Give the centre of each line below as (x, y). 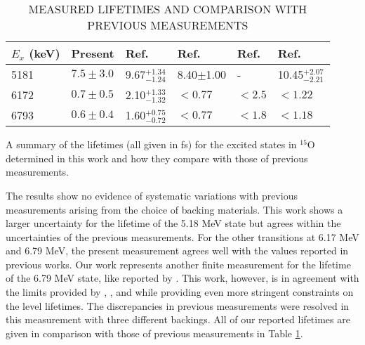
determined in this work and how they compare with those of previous (157, 158)
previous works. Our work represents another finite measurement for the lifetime (178, 264)
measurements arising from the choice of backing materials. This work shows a (174, 209)
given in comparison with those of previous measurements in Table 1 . (154, 333)
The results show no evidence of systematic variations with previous (152, 195)
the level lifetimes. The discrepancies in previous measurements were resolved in (178, 305)
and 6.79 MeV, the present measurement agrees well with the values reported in (177, 250)
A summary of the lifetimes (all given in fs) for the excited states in (151, 144)
